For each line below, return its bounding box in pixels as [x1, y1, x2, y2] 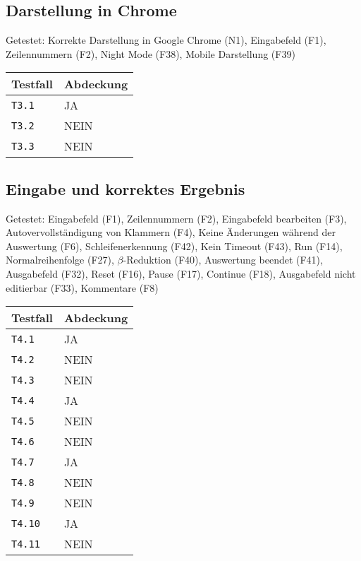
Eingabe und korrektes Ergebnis [6, 177, 245, 199]
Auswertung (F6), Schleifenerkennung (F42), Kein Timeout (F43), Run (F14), [6, 238, 343, 253]
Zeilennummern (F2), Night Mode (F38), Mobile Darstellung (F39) [6, 46, 295, 61]
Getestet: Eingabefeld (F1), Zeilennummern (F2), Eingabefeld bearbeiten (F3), [6, 211, 347, 225]
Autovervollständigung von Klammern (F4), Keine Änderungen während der [6, 225, 336, 240]
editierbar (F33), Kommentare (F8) [6, 280, 159, 295]
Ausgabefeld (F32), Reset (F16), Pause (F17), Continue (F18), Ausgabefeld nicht [6, 266, 356, 280]
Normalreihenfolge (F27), [6, 252, 114, 267]
